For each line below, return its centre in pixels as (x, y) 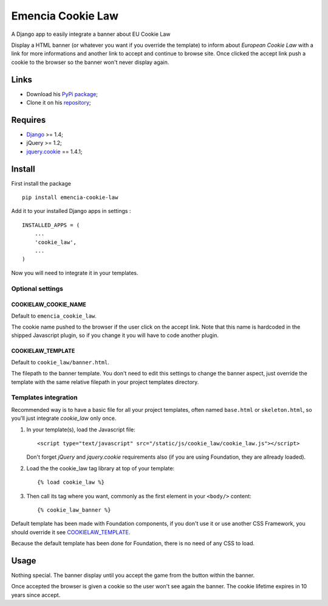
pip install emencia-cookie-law (70, 197)
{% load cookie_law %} (71, 482)
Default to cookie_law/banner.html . (60, 362)
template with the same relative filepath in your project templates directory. (105, 382)
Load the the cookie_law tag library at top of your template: (101, 468)
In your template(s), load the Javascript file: (81, 430)
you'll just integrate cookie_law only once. (64, 418)
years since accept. (36, 595)
